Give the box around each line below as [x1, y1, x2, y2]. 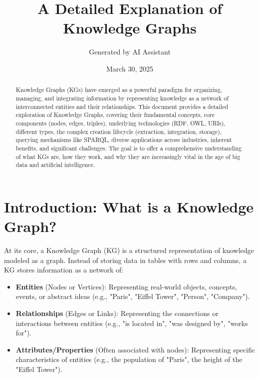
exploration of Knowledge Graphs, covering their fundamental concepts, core [15, 110, 215, 119]
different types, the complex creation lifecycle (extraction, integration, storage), [15, 127, 222, 135]
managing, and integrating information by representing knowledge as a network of [15, 93, 229, 102]
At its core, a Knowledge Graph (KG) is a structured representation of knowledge [4, 244, 254, 255]
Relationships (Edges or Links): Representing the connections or [15, 307, 219, 318]
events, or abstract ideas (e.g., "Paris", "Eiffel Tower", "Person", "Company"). [15, 291, 250, 301]
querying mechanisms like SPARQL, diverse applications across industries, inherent [15, 135, 232, 144]
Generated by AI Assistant [89, 46, 171, 57]
